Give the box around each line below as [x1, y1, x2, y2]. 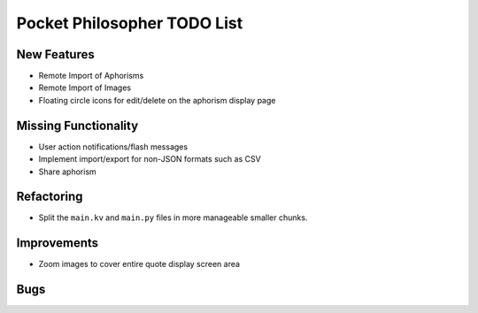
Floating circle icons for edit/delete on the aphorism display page [38, 95, 276, 105]
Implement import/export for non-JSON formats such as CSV [38, 154, 261, 164]
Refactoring [16, 189, 83, 204]
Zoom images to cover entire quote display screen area [38, 259, 241, 270]
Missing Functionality [16, 118, 139, 133]
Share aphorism [38, 166, 96, 177]
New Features [16, 47, 95, 62]
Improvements [16, 235, 99, 251]
